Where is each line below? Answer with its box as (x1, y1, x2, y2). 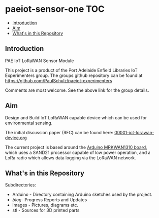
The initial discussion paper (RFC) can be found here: (5, 129, 113, 135)
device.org (5, 135, 27, 141)
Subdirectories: (5, 182, 36, 188)
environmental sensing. (5, 120, 53, 126)
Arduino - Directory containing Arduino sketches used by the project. (12, 191, 153, 198)
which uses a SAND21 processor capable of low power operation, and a (5, 149, 151, 155)
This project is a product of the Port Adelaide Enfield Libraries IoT (5, 67, 138, 73)
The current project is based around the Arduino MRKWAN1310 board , (5, 144, 148, 150)
